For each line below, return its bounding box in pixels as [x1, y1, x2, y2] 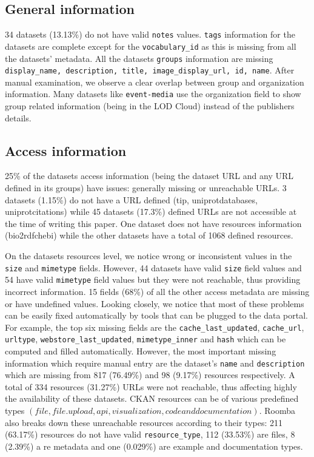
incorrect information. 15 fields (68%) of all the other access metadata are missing [5, 285, 310, 297]
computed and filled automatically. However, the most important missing [5, 345, 276, 357]
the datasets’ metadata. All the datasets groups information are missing [5, 52, 273, 64]
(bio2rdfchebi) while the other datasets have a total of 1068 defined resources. [5, 229, 293, 242]
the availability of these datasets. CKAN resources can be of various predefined [5, 392, 299, 405]
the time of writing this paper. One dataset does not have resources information [5, 217, 302, 229]
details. [5, 111, 32, 124]
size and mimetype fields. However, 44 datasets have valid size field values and [5, 261, 302, 274]
